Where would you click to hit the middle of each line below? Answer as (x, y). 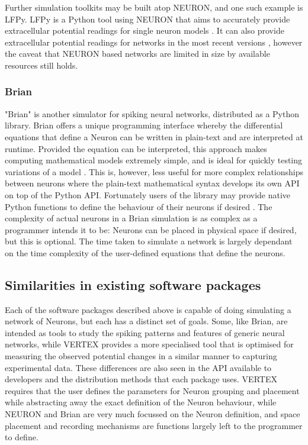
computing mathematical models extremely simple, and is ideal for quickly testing (154, 160)
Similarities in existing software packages (133, 284)
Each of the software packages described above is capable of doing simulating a (148, 309)
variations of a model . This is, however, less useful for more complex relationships (154, 171)
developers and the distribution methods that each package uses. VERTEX (141, 379)
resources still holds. (41, 65)
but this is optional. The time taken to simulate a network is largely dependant (149, 241)
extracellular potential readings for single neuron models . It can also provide (145, 30)
